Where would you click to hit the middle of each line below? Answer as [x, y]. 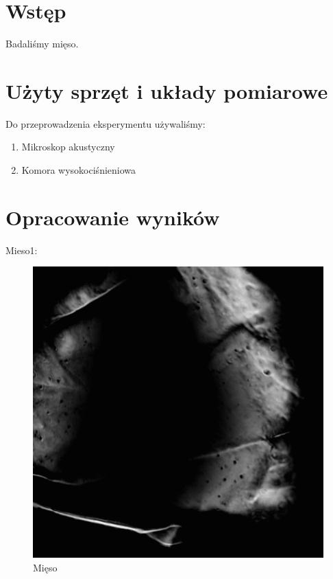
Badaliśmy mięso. [42, 44]
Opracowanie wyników [113, 217]
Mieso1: [22, 250]
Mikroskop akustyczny [68, 147]
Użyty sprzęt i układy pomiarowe [167, 90]
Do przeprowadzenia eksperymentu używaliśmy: [106, 123]
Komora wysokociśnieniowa [79, 170]
